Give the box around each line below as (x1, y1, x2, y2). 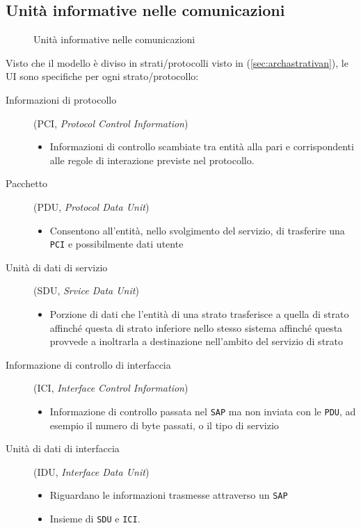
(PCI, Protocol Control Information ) (33, 115, 188, 130)
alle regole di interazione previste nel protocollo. (49, 152, 255, 167)
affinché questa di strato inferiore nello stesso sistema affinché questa (49, 320, 343, 335)
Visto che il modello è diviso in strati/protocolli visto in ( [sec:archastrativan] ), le (6, 55, 348, 70)
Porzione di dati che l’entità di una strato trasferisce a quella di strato (49, 306, 349, 321)
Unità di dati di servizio (6, 259, 108, 274)
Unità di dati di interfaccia (6, 441, 120, 456)
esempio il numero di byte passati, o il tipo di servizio (49, 417, 279, 432)
